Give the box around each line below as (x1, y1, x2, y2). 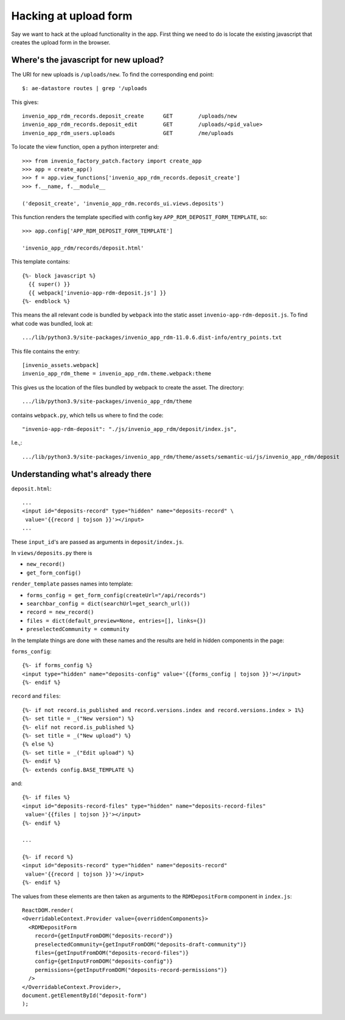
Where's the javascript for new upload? (11, 55, 164, 65)
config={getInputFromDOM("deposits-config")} (34, 958, 173, 965)
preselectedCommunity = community (26, 626, 130, 633)
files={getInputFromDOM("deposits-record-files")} (34, 949, 189, 956)
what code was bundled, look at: (11, 320, 93, 327)
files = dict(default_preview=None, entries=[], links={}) (26, 617, 207, 624)
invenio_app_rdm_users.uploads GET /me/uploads (22, 130, 234, 136)
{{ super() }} (28, 281, 71, 288)
